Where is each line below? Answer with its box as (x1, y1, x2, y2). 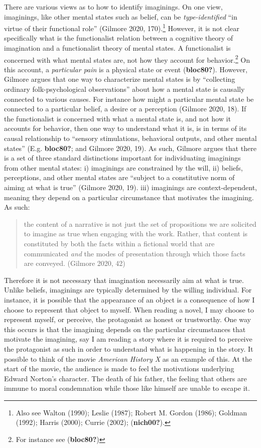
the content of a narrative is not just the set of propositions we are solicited (24, 218, 256, 229)
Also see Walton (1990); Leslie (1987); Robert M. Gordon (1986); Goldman (16, 407, 247, 417)
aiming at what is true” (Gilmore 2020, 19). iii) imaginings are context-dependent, (4, 182, 257, 192)
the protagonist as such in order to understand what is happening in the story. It (4, 343, 253, 354)
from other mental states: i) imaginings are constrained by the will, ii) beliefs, (4, 162, 243, 173)
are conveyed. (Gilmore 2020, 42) (24, 258, 125, 268)
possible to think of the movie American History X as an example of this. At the (4, 353, 252, 364)
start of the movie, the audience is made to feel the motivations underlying (4, 363, 234, 374)
